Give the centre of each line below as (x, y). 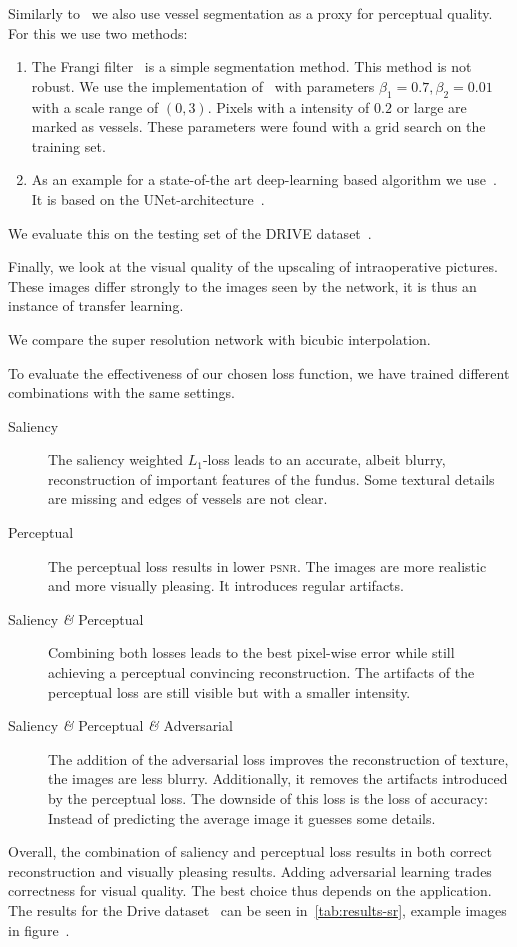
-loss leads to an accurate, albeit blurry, (324, 459)
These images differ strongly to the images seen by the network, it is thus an (242, 285)
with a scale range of (95, 106)
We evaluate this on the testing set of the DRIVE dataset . (190, 232)
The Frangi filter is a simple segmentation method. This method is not (251, 66)
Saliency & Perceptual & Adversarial (120, 725)
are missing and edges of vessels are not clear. (188, 498)
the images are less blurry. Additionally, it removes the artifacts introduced (278, 778)
